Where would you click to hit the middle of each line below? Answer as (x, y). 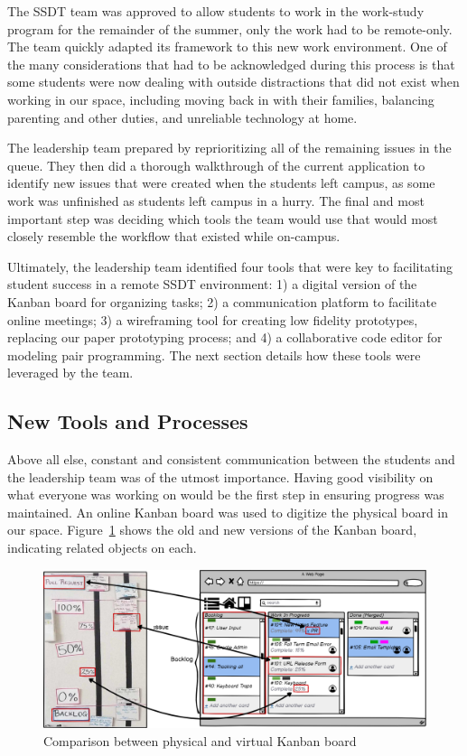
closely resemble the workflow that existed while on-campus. (174, 236)
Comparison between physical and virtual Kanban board (200, 740)
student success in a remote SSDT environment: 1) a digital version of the (212, 284)
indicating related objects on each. (102, 548)
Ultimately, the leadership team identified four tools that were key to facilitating (230, 266)
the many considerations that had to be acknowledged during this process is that (231, 64)
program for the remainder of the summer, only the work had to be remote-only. (230, 28)
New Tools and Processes (128, 421)
